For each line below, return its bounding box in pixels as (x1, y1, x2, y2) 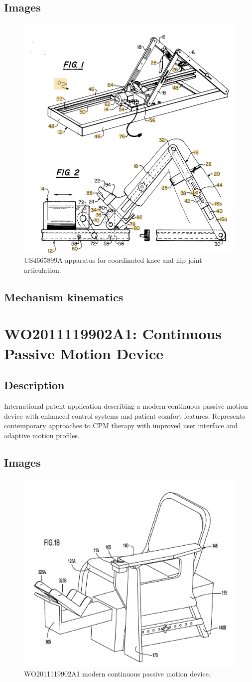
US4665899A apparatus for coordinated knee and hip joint (24, 255, 202, 265)
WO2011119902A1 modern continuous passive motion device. (24, 669, 211, 679)
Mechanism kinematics (4, 289, 124, 304)
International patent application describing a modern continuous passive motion (4, 400, 248, 411)
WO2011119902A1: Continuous (4, 323, 222, 344)
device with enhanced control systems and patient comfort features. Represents (4, 410, 246, 421)
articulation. (24, 264, 61, 275)
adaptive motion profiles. (4, 430, 80, 440)
